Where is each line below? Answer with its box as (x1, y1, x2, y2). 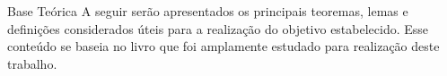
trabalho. (7, 54, 57, 72)
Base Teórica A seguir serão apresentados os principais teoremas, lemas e (7, 2, 408, 20)
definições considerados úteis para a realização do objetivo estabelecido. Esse (7, 19, 429, 38)
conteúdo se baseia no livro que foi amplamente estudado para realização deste (7, 37, 440, 55)
